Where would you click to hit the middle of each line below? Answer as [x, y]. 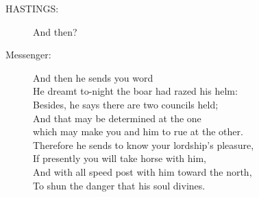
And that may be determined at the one [117, 118]
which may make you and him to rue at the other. [138, 131]
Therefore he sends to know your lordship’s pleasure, [144, 144]
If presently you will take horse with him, [120, 158]
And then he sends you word [93, 77]
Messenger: [28, 55]
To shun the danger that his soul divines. [119, 185]
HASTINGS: [32, 8]
